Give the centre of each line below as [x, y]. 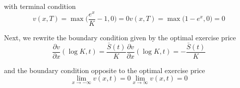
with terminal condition [40, 6]
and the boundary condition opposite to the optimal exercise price [105, 70]
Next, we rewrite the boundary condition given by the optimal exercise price [120, 37]
